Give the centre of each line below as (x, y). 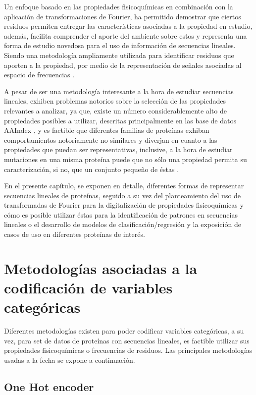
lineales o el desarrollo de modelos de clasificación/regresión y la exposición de (123, 224)
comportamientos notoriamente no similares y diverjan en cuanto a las (111, 140)
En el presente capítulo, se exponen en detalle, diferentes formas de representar (124, 186)
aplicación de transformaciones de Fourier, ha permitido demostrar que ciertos (123, 16)
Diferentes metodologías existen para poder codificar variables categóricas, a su (124, 331)
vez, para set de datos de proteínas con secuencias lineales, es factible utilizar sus (127, 340)
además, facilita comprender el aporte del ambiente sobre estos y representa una (126, 35)
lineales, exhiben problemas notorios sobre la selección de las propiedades (115, 101)
